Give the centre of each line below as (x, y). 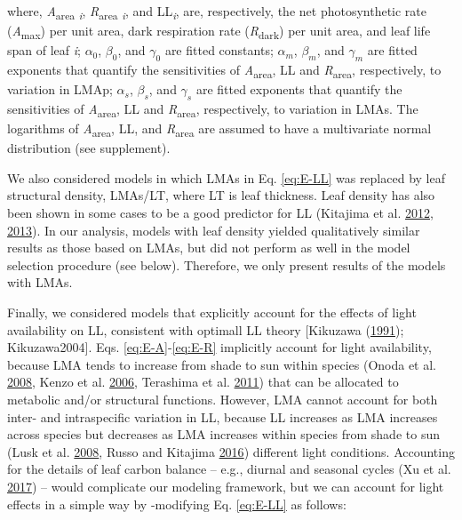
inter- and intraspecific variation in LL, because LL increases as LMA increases (223, 416)
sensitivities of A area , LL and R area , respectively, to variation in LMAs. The (213, 109)
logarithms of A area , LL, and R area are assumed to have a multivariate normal (219, 129)
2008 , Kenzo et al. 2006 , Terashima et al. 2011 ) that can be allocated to (203, 382)
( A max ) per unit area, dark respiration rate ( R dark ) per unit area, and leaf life (219, 32)
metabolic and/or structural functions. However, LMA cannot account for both (223, 399)
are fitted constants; (219, 50)
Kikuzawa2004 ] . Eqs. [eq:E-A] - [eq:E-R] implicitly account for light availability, (219, 347)
